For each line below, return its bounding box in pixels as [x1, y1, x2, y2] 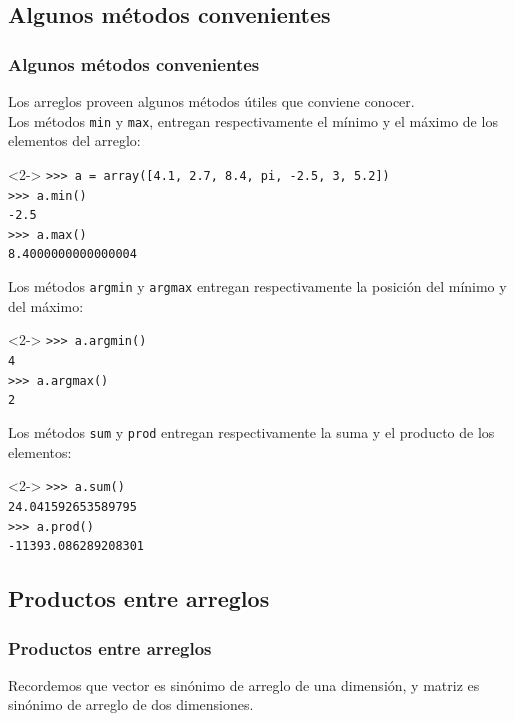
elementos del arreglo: [8, 130, 141, 151]
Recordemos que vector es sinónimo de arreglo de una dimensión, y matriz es [8, 674, 480, 695]
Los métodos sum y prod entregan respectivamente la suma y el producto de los [8, 422, 495, 442]
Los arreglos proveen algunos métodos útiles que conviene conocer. [8, 91, 415, 111]
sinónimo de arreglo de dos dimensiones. [8, 694, 254, 715]
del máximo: [8, 295, 84, 316]
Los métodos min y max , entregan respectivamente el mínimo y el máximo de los [8, 110, 498, 131]
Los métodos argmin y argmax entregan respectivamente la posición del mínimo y [8, 276, 507, 297]
